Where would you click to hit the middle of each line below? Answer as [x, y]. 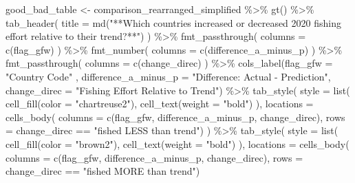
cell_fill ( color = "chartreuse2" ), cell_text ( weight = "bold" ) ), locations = [160, 104]
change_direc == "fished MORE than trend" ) [103, 171]
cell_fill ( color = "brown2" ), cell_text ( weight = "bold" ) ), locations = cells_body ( [177, 143]
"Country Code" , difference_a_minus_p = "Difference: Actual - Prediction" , [168, 76]
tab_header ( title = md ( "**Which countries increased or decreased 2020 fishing [173, 22]
